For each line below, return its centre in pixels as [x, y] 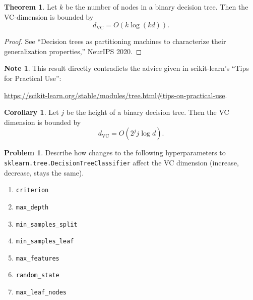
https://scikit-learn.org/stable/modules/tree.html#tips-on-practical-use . [116, 95]
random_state [38, 275]
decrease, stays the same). [44, 172]
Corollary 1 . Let [31, 112]
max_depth [32, 207]
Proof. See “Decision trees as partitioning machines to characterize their [115, 41]
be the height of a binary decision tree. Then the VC [148, 112]
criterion [32, 190]
